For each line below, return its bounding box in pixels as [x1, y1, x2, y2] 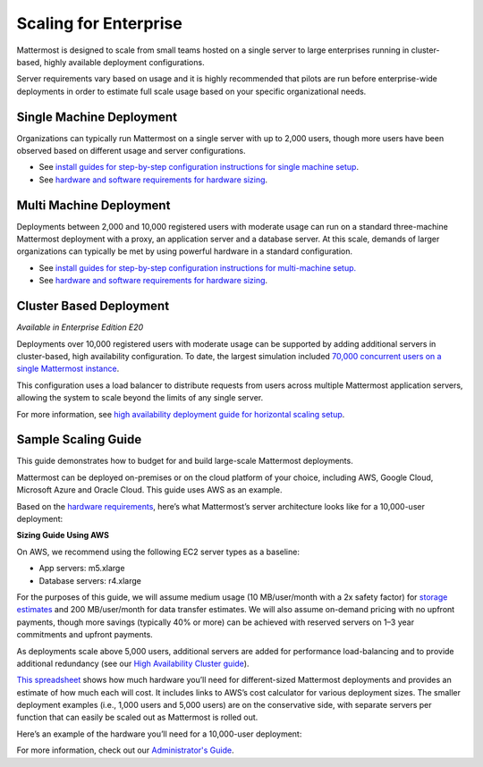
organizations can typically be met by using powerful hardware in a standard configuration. [16, 246, 353, 257]
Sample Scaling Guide [16, 432, 142, 447]
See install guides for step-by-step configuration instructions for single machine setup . [38, 162, 360, 173]
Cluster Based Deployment [16, 299, 170, 314]
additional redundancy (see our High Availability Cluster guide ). [16, 658, 250, 669]
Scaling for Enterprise [16, 13, 182, 33]
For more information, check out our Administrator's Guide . [16, 745, 234, 755]
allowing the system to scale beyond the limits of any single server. [16, 392, 264, 403]
